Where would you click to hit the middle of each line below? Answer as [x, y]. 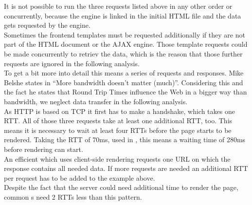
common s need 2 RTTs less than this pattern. [73, 196]
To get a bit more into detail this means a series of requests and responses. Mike [124, 73]
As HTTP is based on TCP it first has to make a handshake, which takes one [119, 111]
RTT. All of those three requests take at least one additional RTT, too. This [118, 121]
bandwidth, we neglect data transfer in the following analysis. [96, 101]
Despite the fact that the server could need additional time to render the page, [121, 187]
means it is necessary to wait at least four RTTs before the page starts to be [118, 130]
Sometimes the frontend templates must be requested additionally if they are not [125, 34]
